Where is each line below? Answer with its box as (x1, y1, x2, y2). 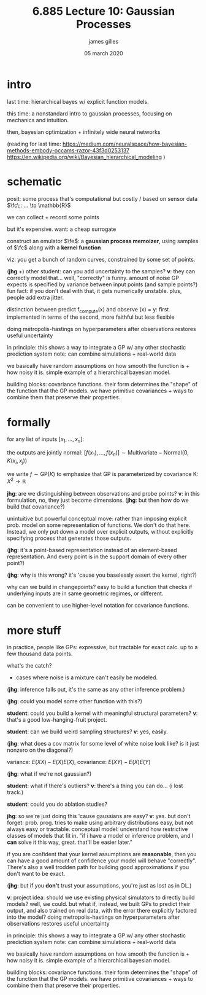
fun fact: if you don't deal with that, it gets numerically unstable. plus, (7, 287, 182, 294)
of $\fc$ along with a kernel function (7, 244, 101, 251)
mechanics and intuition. (7, 116, 69, 123)
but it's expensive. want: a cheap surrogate (7, 225, 116, 233)
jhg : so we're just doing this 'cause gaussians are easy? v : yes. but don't (7, 813, 191, 820)
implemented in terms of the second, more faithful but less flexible (7, 313, 175, 321)
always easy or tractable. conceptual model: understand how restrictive (7, 825, 188, 833)
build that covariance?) (7, 503, 65, 510)
